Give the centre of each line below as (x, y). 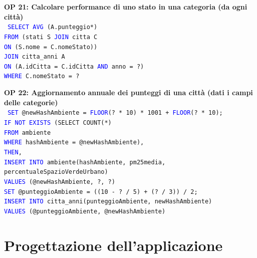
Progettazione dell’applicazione (113, 245)
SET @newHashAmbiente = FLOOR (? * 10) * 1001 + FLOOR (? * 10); (115, 113)
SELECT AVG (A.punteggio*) (53, 27)
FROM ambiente (28, 133)
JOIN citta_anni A (35, 57)
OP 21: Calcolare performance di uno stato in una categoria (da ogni (126, 7)
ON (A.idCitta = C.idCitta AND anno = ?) (74, 66)
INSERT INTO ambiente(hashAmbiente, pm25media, (85, 162)
